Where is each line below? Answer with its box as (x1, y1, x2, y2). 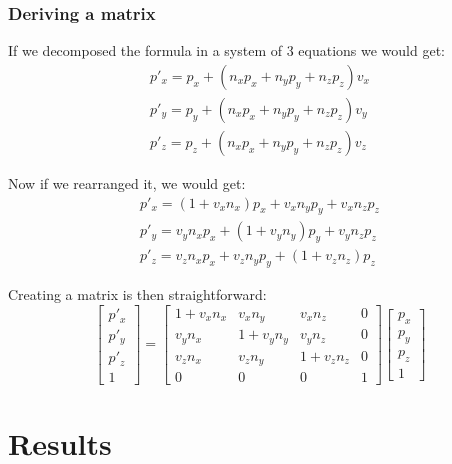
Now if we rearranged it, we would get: (8, 172, 246, 193)
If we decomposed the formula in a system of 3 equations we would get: (8, 40, 446, 61)
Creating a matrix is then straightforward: (8, 283, 267, 304)
